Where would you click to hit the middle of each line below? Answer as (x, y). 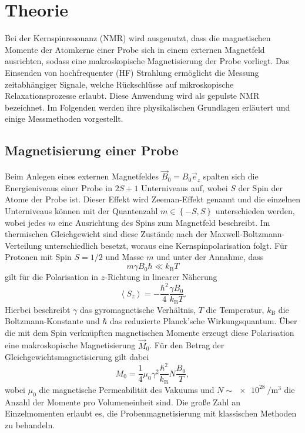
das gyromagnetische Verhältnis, (138, 309)
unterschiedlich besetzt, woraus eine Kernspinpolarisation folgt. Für (166, 245)
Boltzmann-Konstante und (52, 321)
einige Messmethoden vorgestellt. (64, 119)
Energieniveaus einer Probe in (58, 187)
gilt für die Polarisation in (52, 277)
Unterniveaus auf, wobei (185, 187)
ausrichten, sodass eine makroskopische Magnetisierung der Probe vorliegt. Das (147, 61)
